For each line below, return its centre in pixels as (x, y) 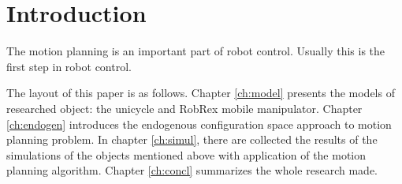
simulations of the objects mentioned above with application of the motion (186, 154)
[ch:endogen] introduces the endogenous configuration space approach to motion (199, 124)
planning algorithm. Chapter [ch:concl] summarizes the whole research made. (192, 170)
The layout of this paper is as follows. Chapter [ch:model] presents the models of (201, 93)
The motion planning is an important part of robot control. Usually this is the (196, 51)
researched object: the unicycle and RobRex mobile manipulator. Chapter (184, 108)
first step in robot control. (69, 66)
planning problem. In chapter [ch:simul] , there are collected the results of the (192, 139)
